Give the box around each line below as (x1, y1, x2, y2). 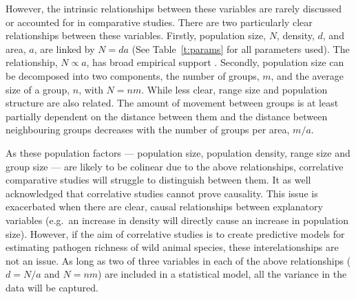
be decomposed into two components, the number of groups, (6, 68, 260, 82)
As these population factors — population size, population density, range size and (6, 145, 350, 159)
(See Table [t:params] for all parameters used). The (132, 41, 350, 56)
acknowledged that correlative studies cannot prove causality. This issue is (6, 186, 318, 200)
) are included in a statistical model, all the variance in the (98, 267, 347, 281)
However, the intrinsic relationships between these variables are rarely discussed (6, 1, 342, 15)
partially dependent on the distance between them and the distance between (6, 109, 328, 123)
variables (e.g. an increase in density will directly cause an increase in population (6, 212, 348, 227)
